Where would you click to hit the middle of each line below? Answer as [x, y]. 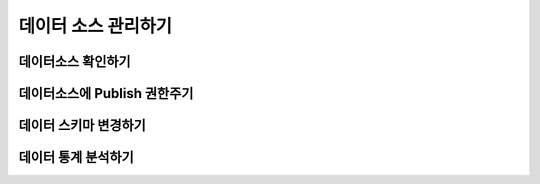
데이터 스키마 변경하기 [82, 125]
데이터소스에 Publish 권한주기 [106, 93]
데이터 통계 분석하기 [76, 157]
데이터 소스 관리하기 [95, 26]
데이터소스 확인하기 [74, 61]
